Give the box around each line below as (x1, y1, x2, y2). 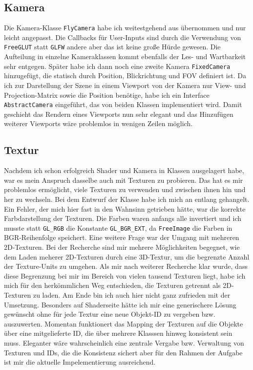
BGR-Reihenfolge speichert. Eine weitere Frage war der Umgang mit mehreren (4, 232, 239, 242)
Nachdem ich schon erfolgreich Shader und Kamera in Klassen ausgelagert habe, (4, 165, 244, 175)
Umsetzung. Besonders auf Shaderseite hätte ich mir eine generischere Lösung (4, 299, 236, 309)
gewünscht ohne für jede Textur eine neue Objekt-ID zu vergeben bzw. (4, 309, 215, 319)
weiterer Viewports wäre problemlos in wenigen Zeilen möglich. (4, 118, 193, 129)
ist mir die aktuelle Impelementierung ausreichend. (4, 357, 156, 367)
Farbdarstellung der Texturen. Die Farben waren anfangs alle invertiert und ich (4, 213, 242, 223)
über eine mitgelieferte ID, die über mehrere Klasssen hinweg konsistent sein (4, 328, 232, 338)
